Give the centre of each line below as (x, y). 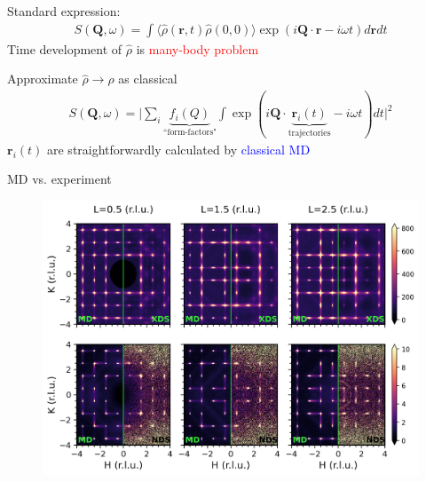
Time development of (65, 48)
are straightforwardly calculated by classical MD (179, 149)
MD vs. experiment (59, 179)
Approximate (43, 79)
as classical (148, 79)
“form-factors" (189, 133)
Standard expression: (64, 11)
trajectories (309, 134)
